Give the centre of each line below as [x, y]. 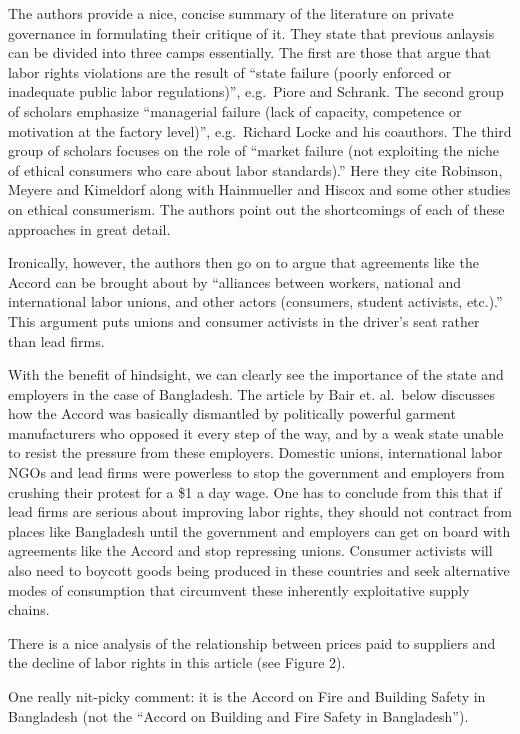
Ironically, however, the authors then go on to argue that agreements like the [243, 262]
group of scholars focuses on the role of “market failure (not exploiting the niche [253, 150]
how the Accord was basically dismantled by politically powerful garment [232, 413]
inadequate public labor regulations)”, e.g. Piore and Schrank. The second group [256, 91]
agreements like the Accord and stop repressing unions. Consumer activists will [250, 550]
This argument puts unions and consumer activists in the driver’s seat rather [244, 320]
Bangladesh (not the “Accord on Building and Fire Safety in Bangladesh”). [238, 715]
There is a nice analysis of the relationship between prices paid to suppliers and [252, 642]
